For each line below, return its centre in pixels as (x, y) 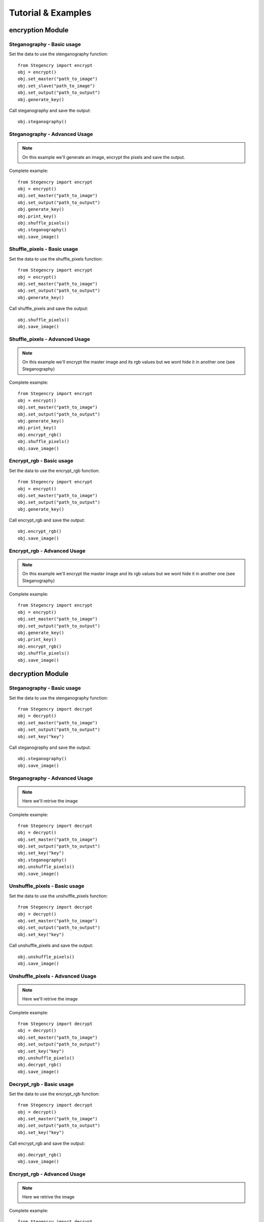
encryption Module (39, 30)
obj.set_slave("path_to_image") (56, 86)
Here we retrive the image (48, 1197)
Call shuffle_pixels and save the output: (49, 308)
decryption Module (39, 674)
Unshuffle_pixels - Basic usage (47, 886)
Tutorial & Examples (50, 13)
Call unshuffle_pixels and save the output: (51, 945)
